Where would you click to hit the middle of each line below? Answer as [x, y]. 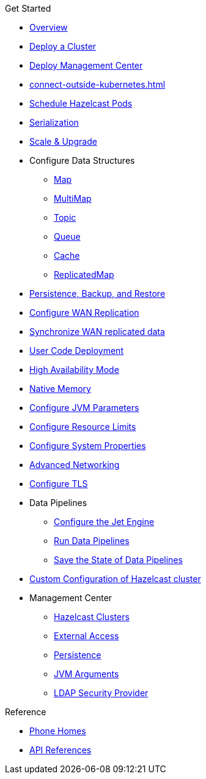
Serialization [54, 122]
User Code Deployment [76, 351]
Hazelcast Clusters [92, 617]
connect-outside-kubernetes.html [97, 84]
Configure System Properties [88, 446]
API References [61, 750]
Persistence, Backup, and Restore [97, 294]
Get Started [28, 8]
